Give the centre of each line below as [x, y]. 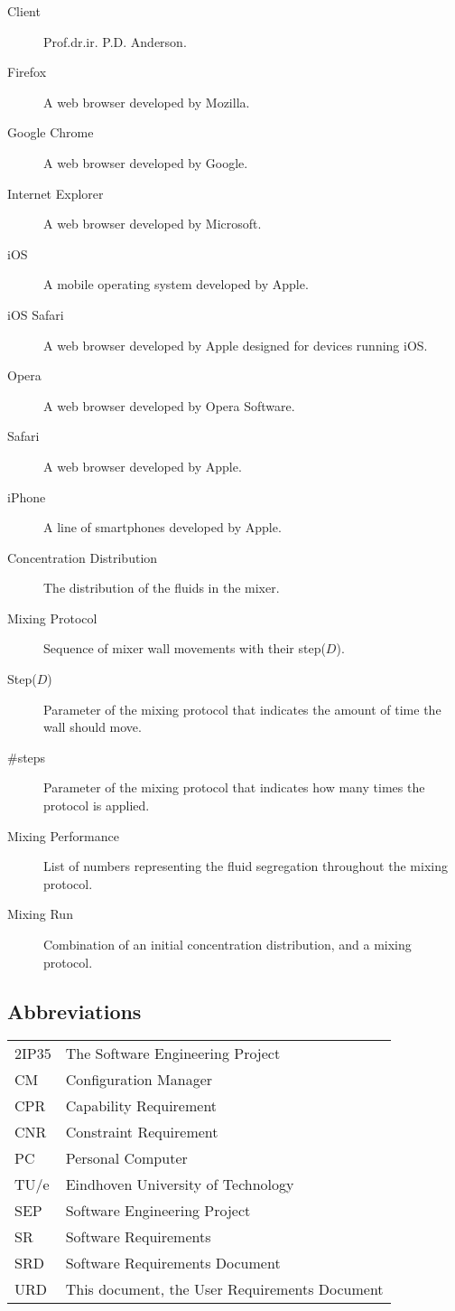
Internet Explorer [56, 193]
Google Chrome [51, 132]
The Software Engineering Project [173, 1053]
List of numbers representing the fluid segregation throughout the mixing [246, 866]
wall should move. [93, 727]
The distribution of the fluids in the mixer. [162, 588]
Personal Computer [126, 1158]
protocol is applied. [97, 805]
